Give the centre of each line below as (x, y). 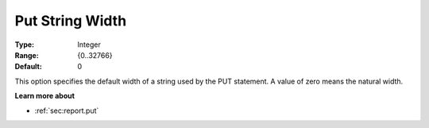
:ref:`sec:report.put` (67, 111)
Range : (27, 55)
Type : (25, 45)
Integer (89, 45)
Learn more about (45, 96)
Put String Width (71, 21)
